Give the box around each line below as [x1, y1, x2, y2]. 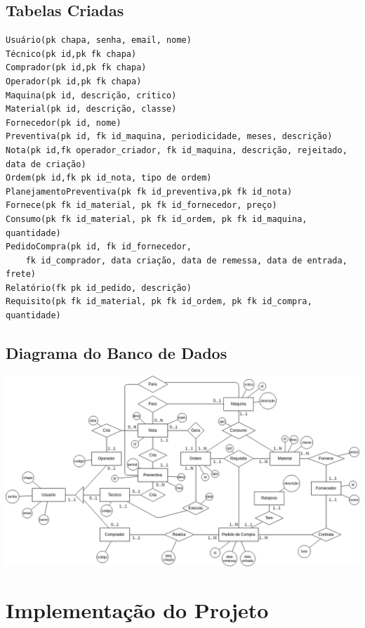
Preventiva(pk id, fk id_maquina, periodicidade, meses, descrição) [6, 131, 333, 142]
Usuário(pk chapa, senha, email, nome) [6, 35, 192, 46]
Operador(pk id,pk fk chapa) [6, 76, 142, 86]
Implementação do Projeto [6, 596, 269, 624]
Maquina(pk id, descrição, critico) [6, 90, 177, 100]
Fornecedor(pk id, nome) [6, 117, 121, 128]
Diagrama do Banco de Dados [6, 342, 227, 364]
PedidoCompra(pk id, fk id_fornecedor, [6, 242, 192, 252]
